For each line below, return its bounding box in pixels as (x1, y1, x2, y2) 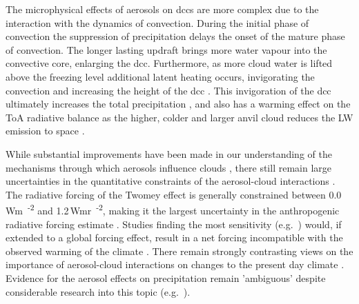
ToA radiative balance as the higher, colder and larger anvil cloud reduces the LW (6, 110, 353, 124)
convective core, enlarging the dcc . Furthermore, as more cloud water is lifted (6, 56, 333, 70)
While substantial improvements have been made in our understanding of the (6, 146, 332, 161)
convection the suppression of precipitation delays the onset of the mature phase (6, 29, 345, 43)
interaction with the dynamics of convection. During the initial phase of (6, 15, 309, 30)
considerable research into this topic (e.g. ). (6, 284, 191, 298)
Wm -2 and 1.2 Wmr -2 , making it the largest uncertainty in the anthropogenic (6, 201, 340, 217)
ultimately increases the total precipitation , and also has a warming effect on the (6, 97, 351, 111)
